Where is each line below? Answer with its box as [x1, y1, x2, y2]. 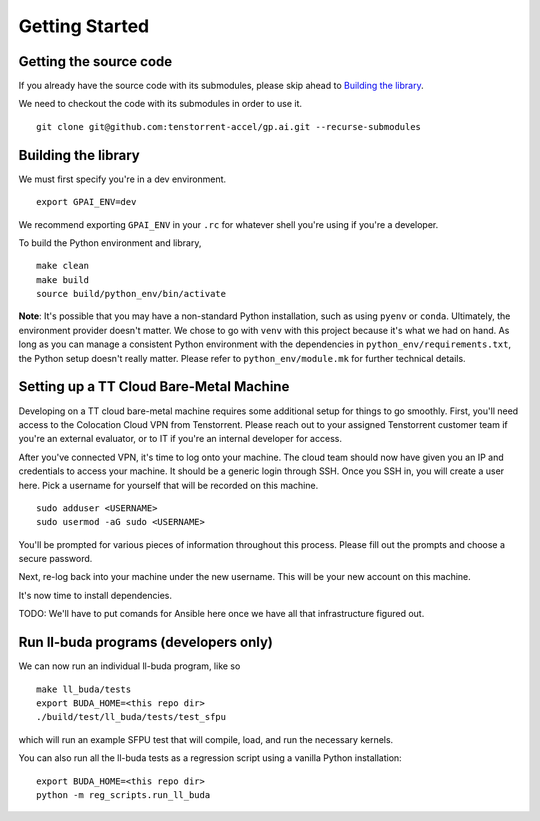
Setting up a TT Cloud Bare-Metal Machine [18, 378, 290, 395]
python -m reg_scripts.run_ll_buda [36, 789, 211, 800]
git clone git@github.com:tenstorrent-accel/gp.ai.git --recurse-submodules [36, 121, 422, 132]
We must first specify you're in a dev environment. [18, 173, 227, 185]
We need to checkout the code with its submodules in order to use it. [18, 98, 303, 110]
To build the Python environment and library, [18, 236, 202, 249]
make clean [36, 260, 90, 272]
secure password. [18, 553, 93, 565]
